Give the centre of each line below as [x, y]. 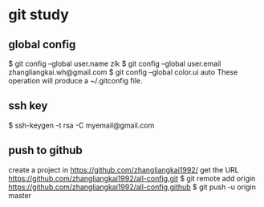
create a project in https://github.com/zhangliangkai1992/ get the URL [124, 169]
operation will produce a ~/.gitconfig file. [75, 81]
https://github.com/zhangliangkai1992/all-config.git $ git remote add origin [132, 178]
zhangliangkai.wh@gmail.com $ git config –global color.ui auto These [123, 72]
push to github [45, 150]
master [20, 195]
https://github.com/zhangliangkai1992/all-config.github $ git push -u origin [132, 187]
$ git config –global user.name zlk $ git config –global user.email [115, 63]
